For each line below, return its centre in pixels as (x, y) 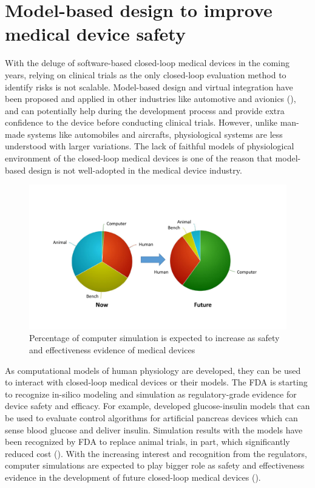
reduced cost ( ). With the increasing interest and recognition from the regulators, (156, 453)
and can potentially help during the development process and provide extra (145, 110)
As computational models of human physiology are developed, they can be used (153, 370)
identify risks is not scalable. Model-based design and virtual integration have (149, 86)
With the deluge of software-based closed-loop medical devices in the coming (147, 63)
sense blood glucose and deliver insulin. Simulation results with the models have (154, 429)
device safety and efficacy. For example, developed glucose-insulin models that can (157, 406)
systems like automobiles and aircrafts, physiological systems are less (155, 134)
